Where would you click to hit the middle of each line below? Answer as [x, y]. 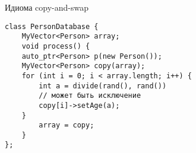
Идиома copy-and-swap [47, 7]
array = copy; [67, 125]
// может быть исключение [90, 96]
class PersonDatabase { [52, 26]
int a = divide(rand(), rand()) [103, 86]
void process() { [56, 46]
